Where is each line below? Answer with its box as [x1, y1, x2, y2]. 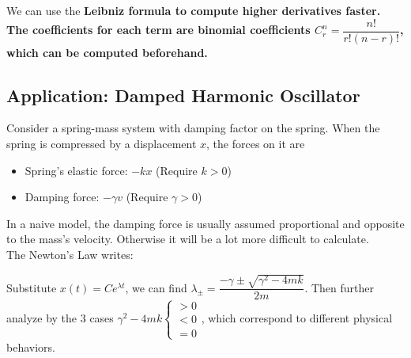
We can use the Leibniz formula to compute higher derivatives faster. [6, 2, 381, 18]
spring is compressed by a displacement [6, 135, 197, 152]
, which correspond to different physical [201, 309, 393, 326]
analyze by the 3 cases [6, 309, 114, 326]
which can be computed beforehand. [6, 44, 208, 60]
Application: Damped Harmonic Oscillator [6, 82, 360, 107]
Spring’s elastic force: [25, 162, 128, 178]
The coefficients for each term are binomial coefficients [6, 21, 311, 38]
